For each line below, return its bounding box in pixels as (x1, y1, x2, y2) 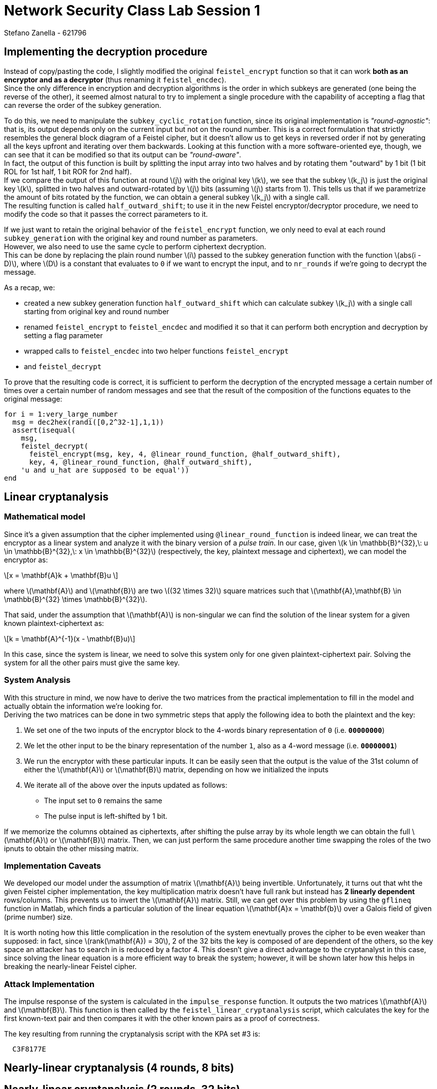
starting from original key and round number (24, 307, 169, 316)
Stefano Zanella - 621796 (4, 28, 87, 37)
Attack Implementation (4, 979, 95, 989)
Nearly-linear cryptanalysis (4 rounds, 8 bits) (4, 1062, 234, 1075)
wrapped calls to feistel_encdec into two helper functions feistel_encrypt (24, 346, 289, 355)
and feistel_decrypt (24, 362, 102, 371)
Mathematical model (4, 512, 85, 522)
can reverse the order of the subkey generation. (4, 100, 161, 109)
